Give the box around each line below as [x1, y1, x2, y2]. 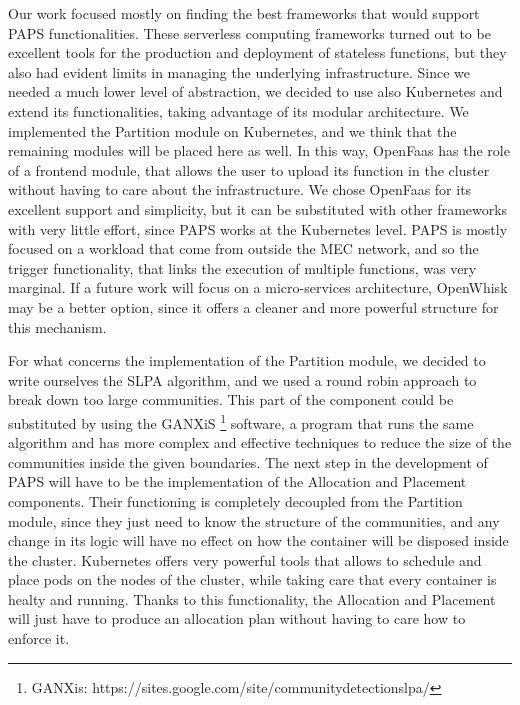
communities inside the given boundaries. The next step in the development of [8, 451, 488, 472]
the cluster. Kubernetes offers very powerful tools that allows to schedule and [8, 549, 482, 570]
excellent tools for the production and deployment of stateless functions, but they [8, 42, 507, 63]
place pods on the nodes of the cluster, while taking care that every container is [8, 569, 497, 590]
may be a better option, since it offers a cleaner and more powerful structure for [8, 296, 499, 317]
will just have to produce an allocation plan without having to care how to [8, 608, 466, 629]
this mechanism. [8, 316, 107, 337]
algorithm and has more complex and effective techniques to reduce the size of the [8, 432, 512, 453]
